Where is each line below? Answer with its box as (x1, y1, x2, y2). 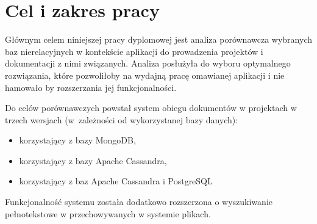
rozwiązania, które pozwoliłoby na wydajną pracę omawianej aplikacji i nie (5, 68, 285, 81)
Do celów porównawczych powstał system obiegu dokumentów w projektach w (5, 101, 297, 114)
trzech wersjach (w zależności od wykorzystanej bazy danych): (5, 113, 238, 126)
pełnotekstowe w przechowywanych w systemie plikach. (5, 207, 211, 220)
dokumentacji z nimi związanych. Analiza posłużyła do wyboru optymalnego (5, 57, 291, 70)
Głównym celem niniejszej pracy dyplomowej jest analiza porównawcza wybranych (5, 33, 312, 46)
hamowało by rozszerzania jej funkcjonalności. (5, 81, 177, 93)
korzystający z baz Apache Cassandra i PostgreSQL (19, 175, 213, 187)
